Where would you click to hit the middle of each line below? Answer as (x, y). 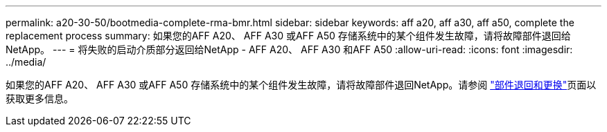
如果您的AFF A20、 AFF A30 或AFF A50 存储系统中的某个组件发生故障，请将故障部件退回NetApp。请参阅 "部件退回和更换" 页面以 (301, 85)
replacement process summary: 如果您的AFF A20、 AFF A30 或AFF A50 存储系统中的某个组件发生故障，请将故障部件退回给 (288, 36)
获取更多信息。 (39, 98)
